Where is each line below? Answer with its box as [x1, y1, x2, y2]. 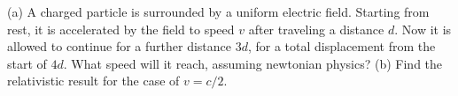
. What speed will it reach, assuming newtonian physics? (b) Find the [63, 54, 443, 72]
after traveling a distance [248, 19, 384, 38]
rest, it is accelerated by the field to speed [7, 19, 235, 38]
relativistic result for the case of [7, 71, 180, 90]
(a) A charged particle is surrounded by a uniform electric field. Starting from [7, 3, 430, 20]
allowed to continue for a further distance [7, 37, 231, 55]
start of [7, 54, 47, 72]
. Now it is [394, 19, 452, 38]
